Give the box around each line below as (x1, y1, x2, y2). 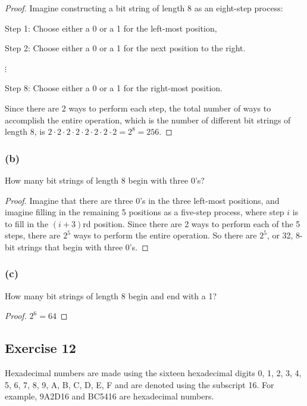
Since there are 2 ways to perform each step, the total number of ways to (5, 101, 271, 114)
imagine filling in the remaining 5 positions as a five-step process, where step (5, 206, 284, 218)
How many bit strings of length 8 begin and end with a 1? (5, 289, 217, 302)
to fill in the (5, 217, 49, 230)
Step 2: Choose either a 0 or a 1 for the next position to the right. (5, 42, 246, 54)
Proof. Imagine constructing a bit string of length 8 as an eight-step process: (5, 2, 283, 14)
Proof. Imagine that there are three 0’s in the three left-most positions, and (5, 194, 280, 206)
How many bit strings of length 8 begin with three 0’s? (5, 173, 205, 186)
